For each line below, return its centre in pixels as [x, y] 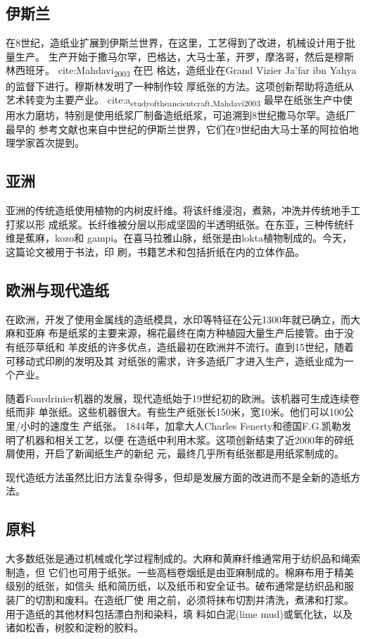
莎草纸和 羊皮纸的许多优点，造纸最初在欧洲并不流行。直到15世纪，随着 [189, 346]
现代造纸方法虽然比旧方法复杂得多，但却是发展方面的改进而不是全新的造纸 [178, 477]
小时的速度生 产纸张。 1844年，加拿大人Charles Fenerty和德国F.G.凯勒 [181, 425]
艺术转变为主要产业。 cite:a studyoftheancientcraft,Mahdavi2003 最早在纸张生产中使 [179, 100]
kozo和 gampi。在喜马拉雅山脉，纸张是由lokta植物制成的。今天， [203, 238]
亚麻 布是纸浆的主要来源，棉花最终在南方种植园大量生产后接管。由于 [184, 333]
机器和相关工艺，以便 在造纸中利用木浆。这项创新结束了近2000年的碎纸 [189, 439]
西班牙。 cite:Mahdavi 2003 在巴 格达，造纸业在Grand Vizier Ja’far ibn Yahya [186, 71]
